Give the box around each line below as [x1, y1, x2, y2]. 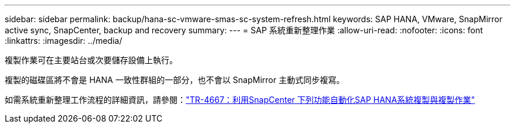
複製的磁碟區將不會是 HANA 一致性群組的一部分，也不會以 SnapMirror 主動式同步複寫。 [5, 75, 345, 85]
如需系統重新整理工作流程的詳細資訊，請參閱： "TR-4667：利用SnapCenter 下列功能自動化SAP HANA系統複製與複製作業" [5, 95, 475, 105]
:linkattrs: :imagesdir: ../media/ [5, 36, 122, 46]
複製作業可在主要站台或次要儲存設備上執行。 [5, 55, 178, 65]
